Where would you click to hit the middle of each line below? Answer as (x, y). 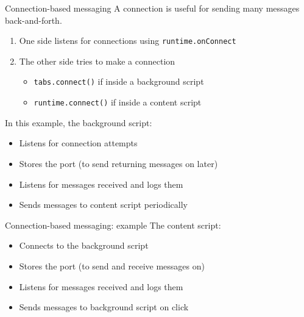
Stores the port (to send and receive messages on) (112, 265)
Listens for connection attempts (78, 143)
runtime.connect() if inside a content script (118, 102)
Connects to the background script (84, 245)
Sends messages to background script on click (104, 307)
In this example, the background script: (79, 122)
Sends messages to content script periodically (103, 205)
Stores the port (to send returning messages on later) (118, 163)
